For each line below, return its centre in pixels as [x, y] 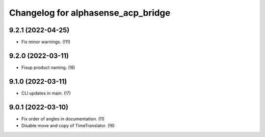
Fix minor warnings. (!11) [46, 42]
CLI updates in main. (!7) [46, 93]
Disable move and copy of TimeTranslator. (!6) [68, 126]
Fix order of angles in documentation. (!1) [63, 119]
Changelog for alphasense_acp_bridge [90, 13]
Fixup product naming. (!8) [48, 67]
